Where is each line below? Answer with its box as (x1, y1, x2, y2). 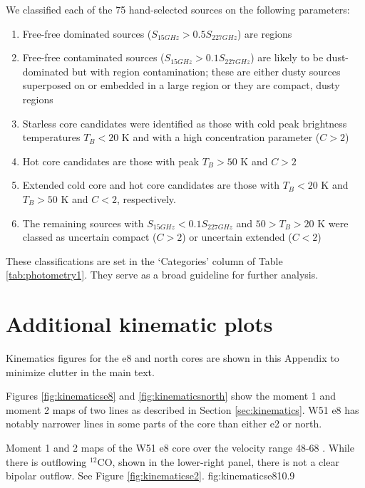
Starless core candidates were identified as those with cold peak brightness (22, 115, 347, 130)
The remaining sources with (22, 215, 144, 230)
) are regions (237, 26, 292, 41)
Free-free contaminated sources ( (22, 50, 165, 65)
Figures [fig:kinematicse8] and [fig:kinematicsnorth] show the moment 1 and (6, 388, 336, 403)
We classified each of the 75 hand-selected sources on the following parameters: (6, 2, 350, 16)
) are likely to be (250, 50, 324, 65)
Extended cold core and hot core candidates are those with (22, 177, 279, 192)
